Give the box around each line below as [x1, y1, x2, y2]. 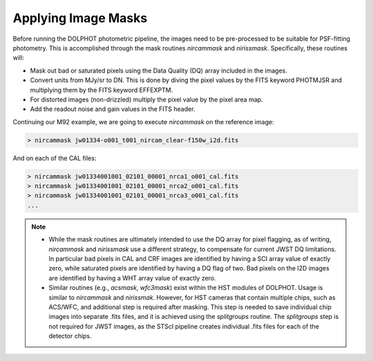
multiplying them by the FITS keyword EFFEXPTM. [30, 86, 173, 94]
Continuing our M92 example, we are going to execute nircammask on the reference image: [12, 117, 274, 126]
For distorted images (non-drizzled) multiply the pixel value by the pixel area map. [30, 95, 263, 104]
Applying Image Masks [12, 10, 148, 26]
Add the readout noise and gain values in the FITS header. [30, 105, 195, 113]
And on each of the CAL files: [12, 154, 97, 162]
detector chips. [48, 332, 93, 340]
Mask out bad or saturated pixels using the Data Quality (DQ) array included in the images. [30, 66, 288, 75]
